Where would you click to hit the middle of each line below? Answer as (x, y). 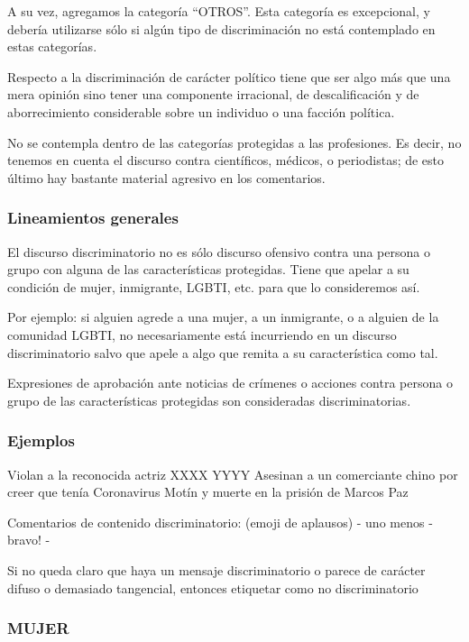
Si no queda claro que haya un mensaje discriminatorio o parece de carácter (216, 569)
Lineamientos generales (93, 218)
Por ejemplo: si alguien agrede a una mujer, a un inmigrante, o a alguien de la (223, 317)
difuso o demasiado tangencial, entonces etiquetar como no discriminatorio (213, 587)
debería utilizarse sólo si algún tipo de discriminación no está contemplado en (221, 28)
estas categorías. (52, 46)
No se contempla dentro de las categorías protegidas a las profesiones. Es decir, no (234, 142)
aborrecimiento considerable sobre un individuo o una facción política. (201, 111)
